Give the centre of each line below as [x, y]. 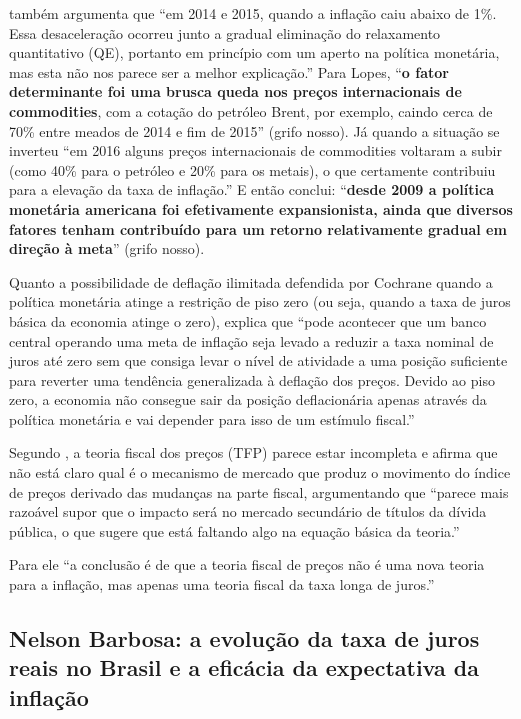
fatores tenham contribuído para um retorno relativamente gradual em [258, 228]
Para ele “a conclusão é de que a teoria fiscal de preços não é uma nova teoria [247, 564]
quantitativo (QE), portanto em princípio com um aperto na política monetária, [254, 52]
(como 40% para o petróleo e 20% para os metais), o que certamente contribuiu [252, 169]
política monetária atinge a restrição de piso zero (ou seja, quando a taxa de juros [260, 301]
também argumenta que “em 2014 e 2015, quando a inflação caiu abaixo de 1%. [253, 13]
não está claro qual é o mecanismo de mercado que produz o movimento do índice [260, 472]
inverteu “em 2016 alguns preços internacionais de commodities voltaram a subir [255, 150]
